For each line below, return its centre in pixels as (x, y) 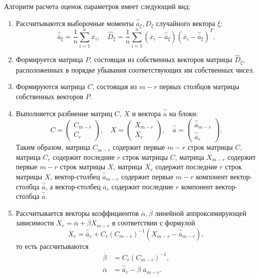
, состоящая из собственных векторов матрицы (161, 59)
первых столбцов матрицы (199, 86)
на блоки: (184, 113)
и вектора (147, 113)
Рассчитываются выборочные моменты (75, 23)
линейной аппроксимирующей (201, 213)
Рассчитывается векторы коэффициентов (77, 213)
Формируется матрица (49, 59)
